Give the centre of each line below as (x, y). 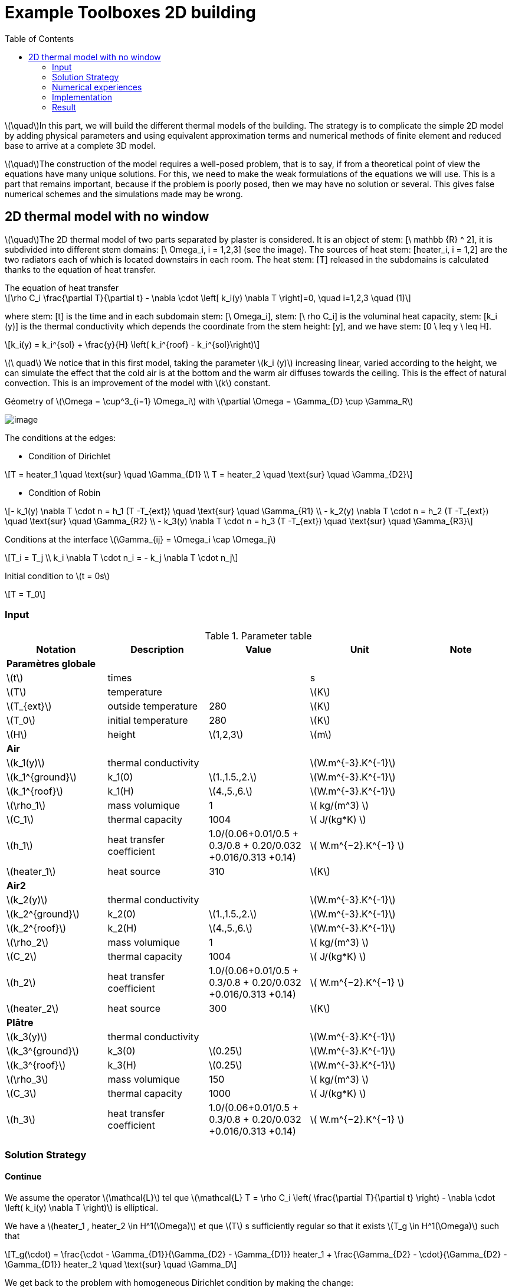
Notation (56, 650)
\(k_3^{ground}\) (43, 1051)
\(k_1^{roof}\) (35, 791)
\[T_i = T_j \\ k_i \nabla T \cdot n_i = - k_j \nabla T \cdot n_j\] (122, 557)
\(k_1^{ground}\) (42, 777)
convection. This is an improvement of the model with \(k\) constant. (138, 383)
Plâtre (20, 1023)
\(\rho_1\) (26, 806)
